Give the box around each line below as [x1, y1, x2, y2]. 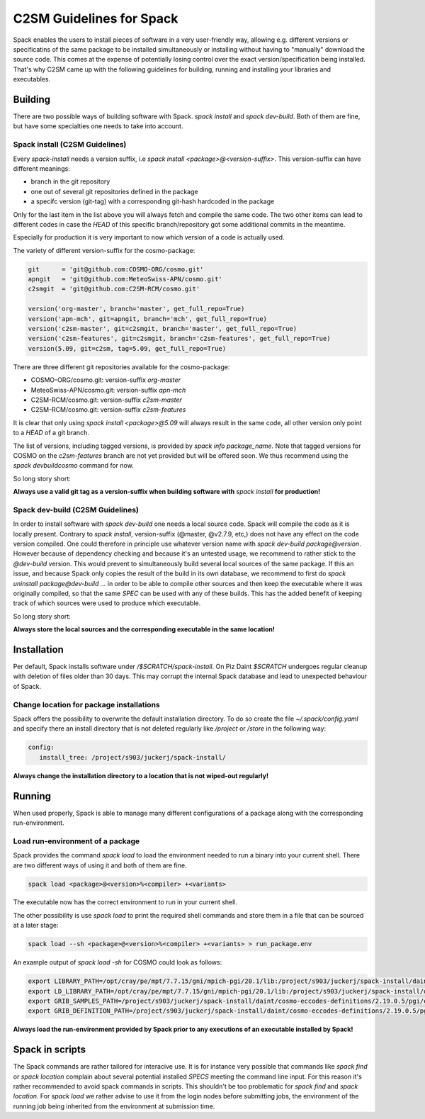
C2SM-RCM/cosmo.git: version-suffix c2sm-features [30, 405, 186, 414]
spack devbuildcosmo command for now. [13, 461, 134, 470]
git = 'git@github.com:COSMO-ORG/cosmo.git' [28, 265, 204, 273]
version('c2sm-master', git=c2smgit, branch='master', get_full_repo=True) [28, 325, 297, 332]
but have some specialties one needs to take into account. [13, 122, 183, 130]
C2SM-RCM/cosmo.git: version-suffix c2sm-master [30, 395, 182, 404]
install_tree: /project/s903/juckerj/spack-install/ [39, 753, 227, 761]
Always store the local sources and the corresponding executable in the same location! [13, 625, 276, 634]
